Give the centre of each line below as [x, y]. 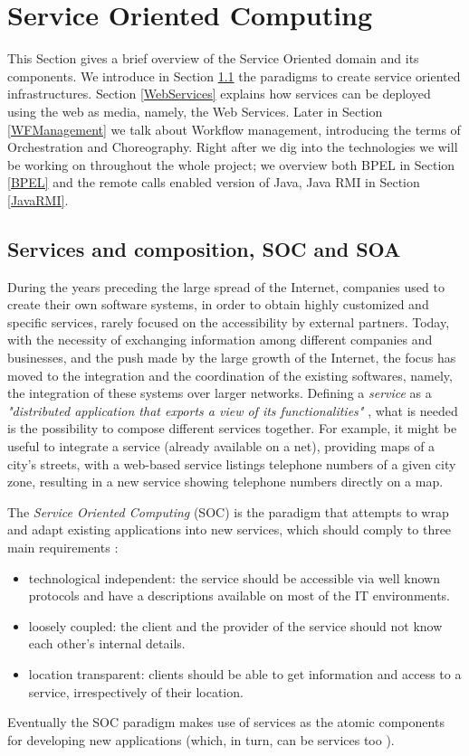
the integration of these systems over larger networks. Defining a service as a [220, 393]
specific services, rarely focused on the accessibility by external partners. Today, [229, 321]
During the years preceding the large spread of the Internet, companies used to [226, 286]
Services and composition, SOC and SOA [204, 248]
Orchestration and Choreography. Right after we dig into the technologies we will [233, 147]
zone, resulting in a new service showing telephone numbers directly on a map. [225, 482]
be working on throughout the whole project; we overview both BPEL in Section [231, 164]
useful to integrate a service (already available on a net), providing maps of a [221, 446]
